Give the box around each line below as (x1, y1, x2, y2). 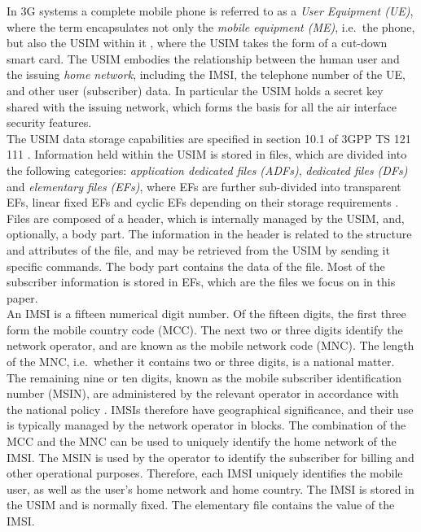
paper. (7, 289, 38, 306)
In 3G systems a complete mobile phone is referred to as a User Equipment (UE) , (7, 2, 414, 19)
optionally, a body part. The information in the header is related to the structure (7, 225, 412, 242)
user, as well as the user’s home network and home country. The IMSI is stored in (7, 480, 414, 497)
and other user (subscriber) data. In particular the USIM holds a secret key (7, 81, 384, 98)
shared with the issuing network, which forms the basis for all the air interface (7, 98, 397, 115)
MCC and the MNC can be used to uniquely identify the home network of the (7, 433, 397, 450)
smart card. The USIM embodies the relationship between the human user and (7, 50, 400, 67)
